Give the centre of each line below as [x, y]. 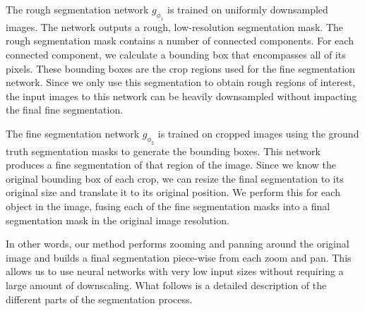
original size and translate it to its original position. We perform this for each [173, 192]
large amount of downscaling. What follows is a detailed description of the [166, 285]
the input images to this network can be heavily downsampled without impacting [181, 96]
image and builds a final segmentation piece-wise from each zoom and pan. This [179, 257]
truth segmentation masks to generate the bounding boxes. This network [163, 151]
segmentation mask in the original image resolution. [118, 220]
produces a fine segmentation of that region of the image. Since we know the [171, 165]
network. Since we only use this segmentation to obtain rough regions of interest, [181, 82]
